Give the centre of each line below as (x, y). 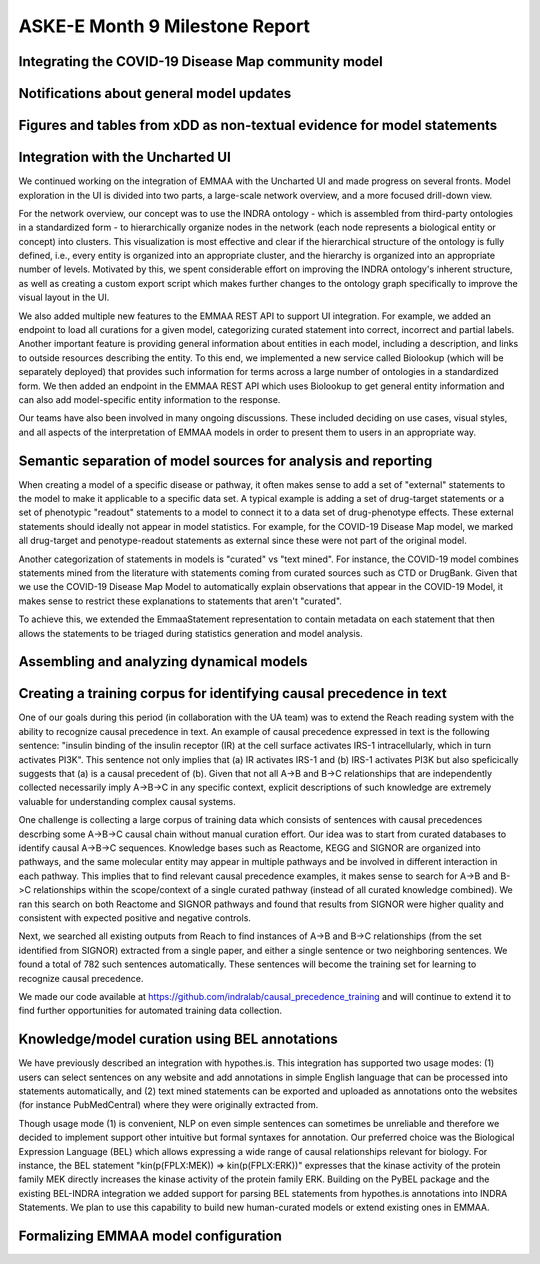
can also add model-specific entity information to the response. (149, 399)
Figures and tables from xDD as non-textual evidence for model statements (258, 125)
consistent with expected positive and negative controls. (135, 917)
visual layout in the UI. (64, 297)
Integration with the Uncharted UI (125, 157)
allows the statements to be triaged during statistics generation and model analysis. (191, 633)
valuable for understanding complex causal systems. (127, 801)
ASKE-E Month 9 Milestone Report (164, 26)
